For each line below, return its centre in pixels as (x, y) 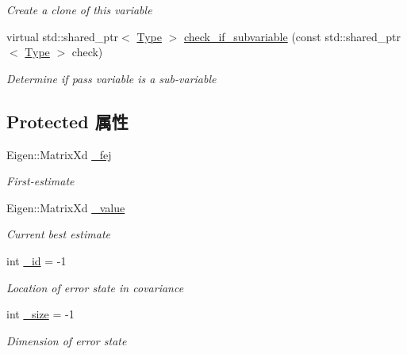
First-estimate (40, 181)
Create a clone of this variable (79, 10)
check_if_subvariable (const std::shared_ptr (292, 36)
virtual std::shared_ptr (63, 36)
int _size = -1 (40, 314)
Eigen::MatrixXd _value (66, 207)
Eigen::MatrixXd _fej (59, 154)
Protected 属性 (67, 121)
